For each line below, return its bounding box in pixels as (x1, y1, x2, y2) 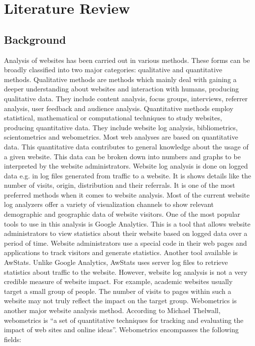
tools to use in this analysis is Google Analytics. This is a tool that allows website (4, 218, 251, 229)
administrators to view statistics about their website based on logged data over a (4, 228, 248, 238)
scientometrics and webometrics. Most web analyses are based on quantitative (4, 132, 238, 142)
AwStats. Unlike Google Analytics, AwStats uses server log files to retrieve (4, 257, 228, 267)
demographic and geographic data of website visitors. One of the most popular (4, 209, 240, 219)
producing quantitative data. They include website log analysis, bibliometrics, (4, 122, 238, 132)
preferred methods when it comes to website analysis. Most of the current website (4, 189, 250, 200)
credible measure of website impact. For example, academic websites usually (4, 276, 233, 287)
